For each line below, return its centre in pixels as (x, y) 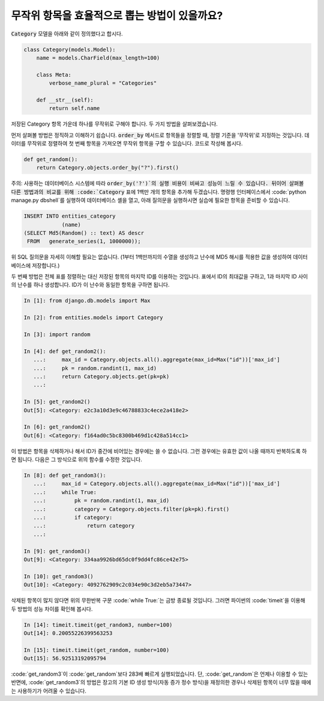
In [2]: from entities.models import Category (93, 318)
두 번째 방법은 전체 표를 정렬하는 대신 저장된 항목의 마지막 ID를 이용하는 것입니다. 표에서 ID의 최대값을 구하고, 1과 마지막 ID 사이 (160, 277)
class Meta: (54, 75)
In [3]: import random (57, 335)
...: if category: (73, 518)
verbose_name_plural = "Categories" (103, 83)
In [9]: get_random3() (57, 551)
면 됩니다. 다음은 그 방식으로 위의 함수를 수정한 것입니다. (76, 459)
